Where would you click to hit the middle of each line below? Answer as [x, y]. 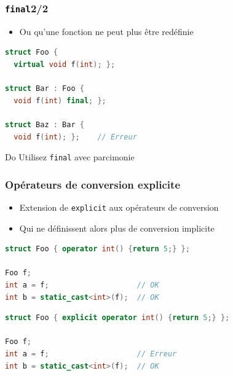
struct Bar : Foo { [45, 89]
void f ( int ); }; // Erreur [75, 137]
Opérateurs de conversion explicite [93, 184]
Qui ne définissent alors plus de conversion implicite [117, 228]
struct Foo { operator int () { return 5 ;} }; [97, 249]
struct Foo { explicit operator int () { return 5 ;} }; [117, 318]
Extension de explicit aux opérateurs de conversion [119, 207]
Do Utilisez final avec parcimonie [70, 157]
